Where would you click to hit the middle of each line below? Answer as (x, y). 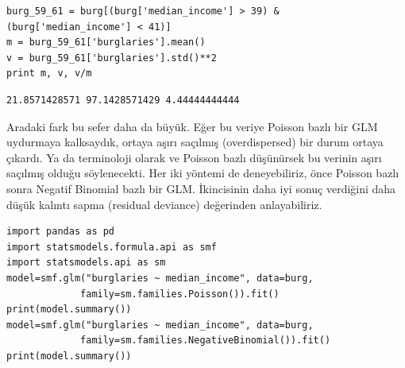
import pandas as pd (61, 232)
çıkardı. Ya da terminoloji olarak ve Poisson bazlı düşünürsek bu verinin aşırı (194, 157)
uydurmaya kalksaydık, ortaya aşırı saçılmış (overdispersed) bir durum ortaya (195, 142)
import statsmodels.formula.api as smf (112, 247)
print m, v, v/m (49, 74)
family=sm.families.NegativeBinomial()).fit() (206, 341)
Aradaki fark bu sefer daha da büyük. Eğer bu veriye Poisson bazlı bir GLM (192, 126)
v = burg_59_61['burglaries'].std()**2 (112, 58)
